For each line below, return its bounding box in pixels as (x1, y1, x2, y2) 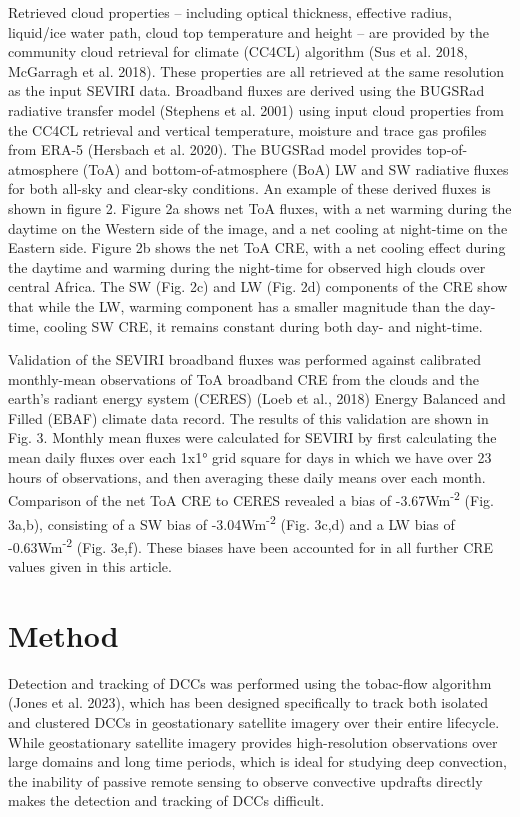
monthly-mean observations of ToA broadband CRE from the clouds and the (8, 368, 479, 389)
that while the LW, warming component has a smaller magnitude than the (8, 295, 465, 316)
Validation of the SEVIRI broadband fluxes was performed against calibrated (8, 349, 481, 370)
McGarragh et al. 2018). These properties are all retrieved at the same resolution (8, 60, 505, 81)
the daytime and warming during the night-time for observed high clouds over (8, 256, 486, 277)
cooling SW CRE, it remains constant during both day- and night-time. (43, 315, 483, 336)
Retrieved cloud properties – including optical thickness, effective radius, (8, 2, 452, 22)
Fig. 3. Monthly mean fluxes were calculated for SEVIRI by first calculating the (8, 427, 497, 448)
